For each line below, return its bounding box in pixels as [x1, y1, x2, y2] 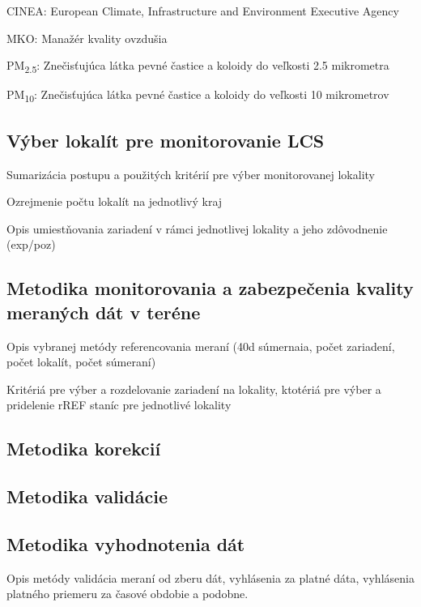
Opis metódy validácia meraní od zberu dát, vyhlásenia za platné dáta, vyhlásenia [6, 569, 415, 586]
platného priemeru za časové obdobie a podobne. [6, 585, 249, 602]
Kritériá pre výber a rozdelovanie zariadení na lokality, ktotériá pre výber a [6, 380, 381, 397]
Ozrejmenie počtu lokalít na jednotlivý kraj [6, 193, 223, 210]
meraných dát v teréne [6, 299, 201, 324]
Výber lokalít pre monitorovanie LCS [6, 127, 325, 152]
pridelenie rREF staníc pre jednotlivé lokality [6, 396, 232, 413]
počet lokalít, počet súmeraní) [6, 353, 156, 370]
